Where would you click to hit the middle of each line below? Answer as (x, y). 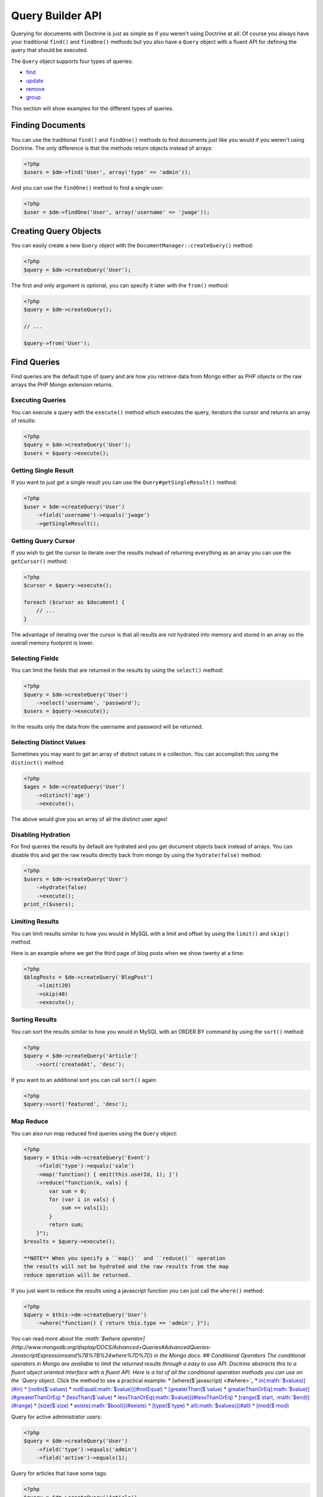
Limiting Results (35, 922)
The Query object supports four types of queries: (72, 61)
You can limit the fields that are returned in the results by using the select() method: (117, 670)
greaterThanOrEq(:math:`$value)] (269, 1389)
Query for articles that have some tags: (59, 1473)
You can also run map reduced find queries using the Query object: (94, 1133)
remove (35, 89)
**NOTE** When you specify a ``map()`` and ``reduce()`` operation (125, 1258)
